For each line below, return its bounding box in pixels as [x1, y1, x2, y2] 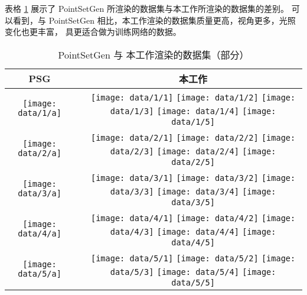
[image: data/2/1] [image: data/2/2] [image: [90, 132, 296, 142]
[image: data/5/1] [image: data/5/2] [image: [90, 253, 296, 263]
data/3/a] [18, 188, 61, 198]
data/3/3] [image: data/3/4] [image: [110, 186, 276, 196]
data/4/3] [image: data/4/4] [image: [110, 226, 276, 236]
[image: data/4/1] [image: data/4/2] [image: [90, 213, 296, 223]
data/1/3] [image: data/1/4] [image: [110, 106, 276, 116]
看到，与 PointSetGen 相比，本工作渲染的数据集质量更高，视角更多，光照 [12, 14, 296, 26]
